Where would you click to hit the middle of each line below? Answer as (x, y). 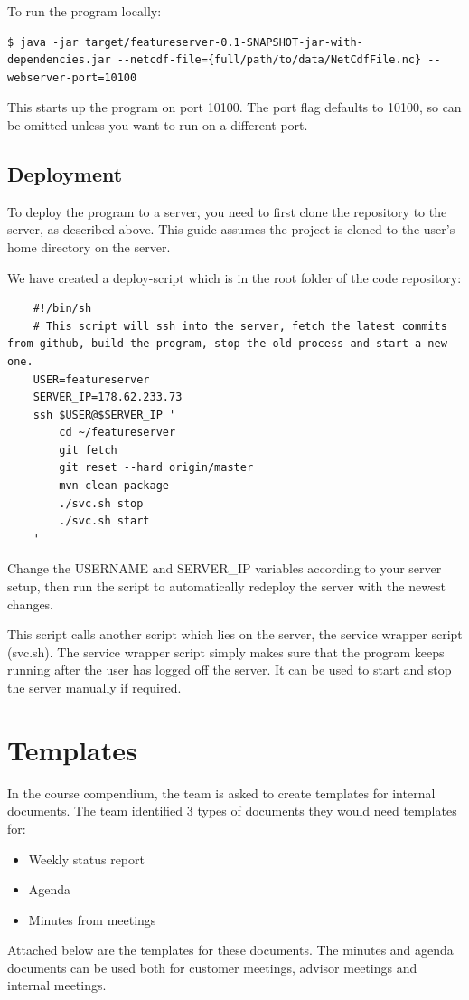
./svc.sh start (104, 521)
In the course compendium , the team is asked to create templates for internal (221, 792)
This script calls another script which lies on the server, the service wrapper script (235, 634)
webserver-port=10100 (72, 77)
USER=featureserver (91, 379)
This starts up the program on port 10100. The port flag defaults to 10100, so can (234, 107)
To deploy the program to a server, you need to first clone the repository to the (227, 211)
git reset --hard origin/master (156, 468)
